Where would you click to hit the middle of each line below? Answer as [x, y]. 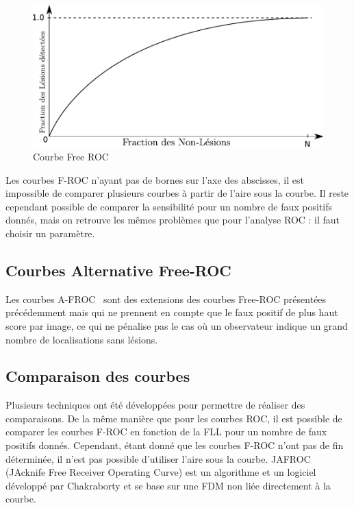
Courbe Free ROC [71, 156]
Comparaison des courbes [98, 376]
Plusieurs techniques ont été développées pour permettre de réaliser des [155, 405]
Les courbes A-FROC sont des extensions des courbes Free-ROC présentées [166, 299]
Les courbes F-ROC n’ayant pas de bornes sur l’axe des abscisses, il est [155, 179]
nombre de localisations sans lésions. [82, 339]
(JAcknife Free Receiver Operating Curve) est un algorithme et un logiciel [161, 472]
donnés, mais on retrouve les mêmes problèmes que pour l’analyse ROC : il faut [173, 220]
